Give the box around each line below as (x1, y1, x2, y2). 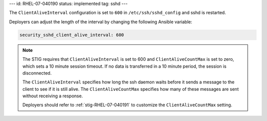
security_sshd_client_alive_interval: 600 (19, 32, 124, 38)
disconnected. (22, 70, 52, 76)
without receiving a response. (22, 93, 83, 99)
